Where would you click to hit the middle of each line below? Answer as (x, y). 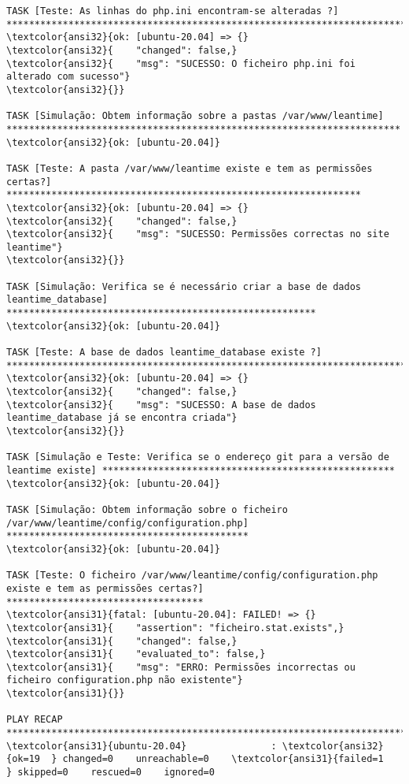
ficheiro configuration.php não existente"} (125, 680)
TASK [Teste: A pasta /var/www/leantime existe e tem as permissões (190, 168)
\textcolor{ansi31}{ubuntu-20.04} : (142, 746)
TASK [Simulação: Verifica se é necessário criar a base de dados (184, 286)
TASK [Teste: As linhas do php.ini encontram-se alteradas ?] (173, 11)
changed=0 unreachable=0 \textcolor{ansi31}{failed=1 (223, 759)
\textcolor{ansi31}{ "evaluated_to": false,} (136, 654)
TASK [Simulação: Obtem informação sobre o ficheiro (147, 509)
